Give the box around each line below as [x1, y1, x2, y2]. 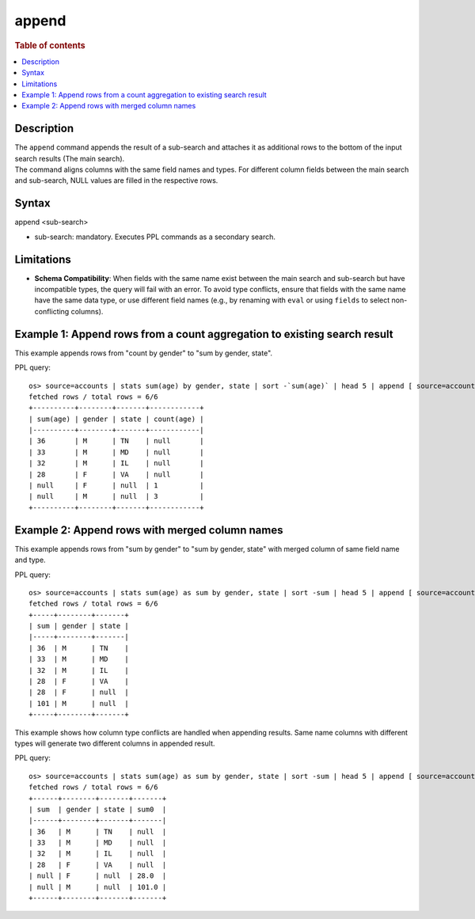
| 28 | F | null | [28, 688, 130, 697]
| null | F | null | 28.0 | [28, 872, 167, 880]
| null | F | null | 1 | [28, 481, 205, 490]
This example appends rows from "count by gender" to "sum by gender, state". [14, 348, 273, 358]
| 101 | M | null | [28, 699, 130, 708]
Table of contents [14, 40, 86, 51]
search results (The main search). [14, 154, 125, 163]
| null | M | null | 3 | [28, 492, 205, 501]
